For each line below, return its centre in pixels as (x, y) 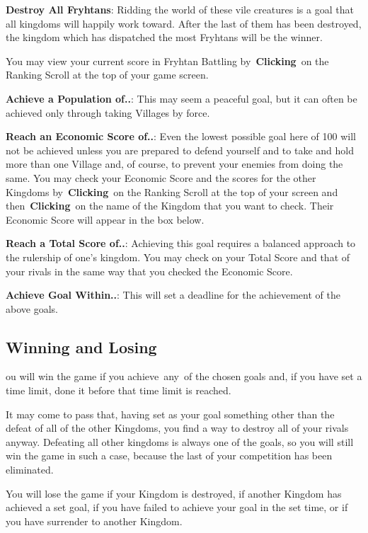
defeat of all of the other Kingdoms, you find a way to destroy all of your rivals (177, 428)
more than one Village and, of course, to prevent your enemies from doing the (174, 164)
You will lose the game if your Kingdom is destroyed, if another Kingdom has (174, 493)
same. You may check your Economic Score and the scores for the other (161, 177)
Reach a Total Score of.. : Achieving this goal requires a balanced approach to (181, 243)
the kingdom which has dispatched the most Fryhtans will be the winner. (164, 37)
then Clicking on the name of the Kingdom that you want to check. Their (170, 206)
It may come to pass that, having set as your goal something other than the (170, 414)
